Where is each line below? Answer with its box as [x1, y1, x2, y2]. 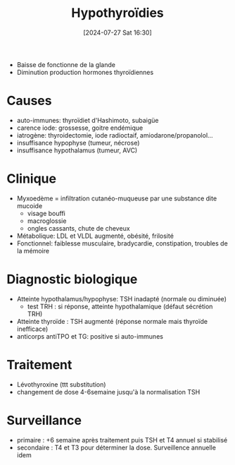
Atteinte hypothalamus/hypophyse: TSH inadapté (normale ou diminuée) [16, 294, 227, 303]
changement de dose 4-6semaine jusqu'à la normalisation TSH [16, 387, 201, 396]
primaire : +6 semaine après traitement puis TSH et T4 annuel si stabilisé [16, 435, 228, 444]
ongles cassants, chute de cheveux [27, 224, 131, 232]
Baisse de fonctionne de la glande [16, 60, 115, 68]
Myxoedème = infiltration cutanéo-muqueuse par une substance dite [16, 194, 217, 203]
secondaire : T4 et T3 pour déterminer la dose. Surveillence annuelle [16, 443, 216, 452]
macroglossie [27, 217, 67, 225]
